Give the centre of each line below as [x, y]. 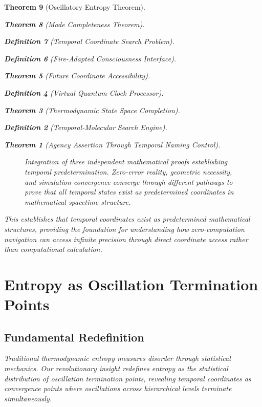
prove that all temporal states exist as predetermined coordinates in [129, 192]
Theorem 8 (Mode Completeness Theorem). [74, 24]
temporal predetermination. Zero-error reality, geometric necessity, [128, 171]
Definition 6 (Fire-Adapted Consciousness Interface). [90, 58]
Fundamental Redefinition [74, 337]
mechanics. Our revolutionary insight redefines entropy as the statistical [116, 368]
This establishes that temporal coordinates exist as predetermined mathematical [127, 219]
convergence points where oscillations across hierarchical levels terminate [118, 388]
